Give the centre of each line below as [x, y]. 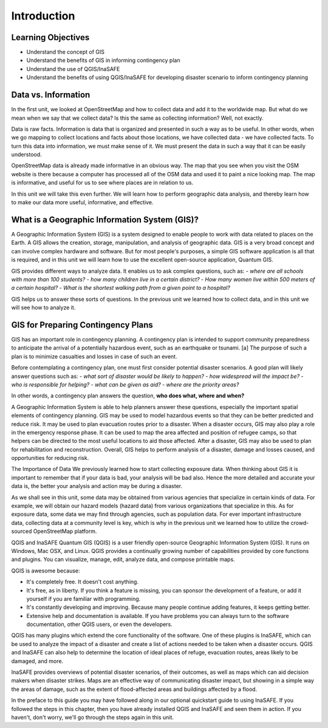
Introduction [43, 16]
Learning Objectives [50, 37]
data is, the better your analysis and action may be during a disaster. [97, 486]
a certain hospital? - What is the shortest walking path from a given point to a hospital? [121, 288]
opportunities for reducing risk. [50, 458]
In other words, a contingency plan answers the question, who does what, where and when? [128, 396]
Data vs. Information [51, 95]
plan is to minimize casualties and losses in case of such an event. [94, 356]
